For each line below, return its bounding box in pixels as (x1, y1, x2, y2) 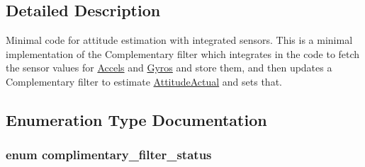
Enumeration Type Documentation (6, 108, 267, 130)
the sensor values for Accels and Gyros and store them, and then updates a (6, 60, 332, 75)
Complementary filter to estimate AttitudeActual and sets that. (6, 74, 282, 88)
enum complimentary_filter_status (6, 146, 212, 163)
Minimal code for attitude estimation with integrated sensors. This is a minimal (6, 33, 353, 47)
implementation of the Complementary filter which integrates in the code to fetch (6, 46, 360, 61)
